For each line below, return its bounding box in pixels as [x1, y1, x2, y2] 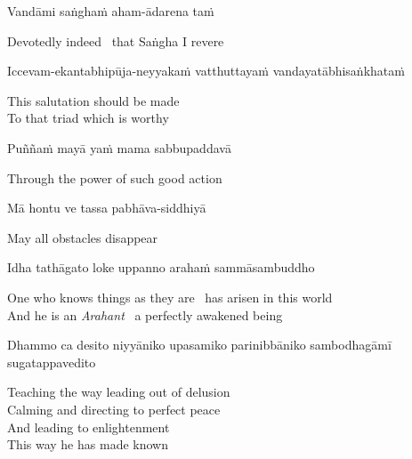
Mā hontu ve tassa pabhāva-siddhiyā [7, 198, 206, 217]
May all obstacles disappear [7, 228, 158, 246]
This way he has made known [7, 435, 168, 454]
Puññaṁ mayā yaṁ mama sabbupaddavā [7, 138, 231, 157]
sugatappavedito [7, 352, 96, 371]
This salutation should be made [7, 91, 180, 109]
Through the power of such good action [7, 168, 222, 187]
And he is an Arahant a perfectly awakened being [7, 305, 283, 324]
